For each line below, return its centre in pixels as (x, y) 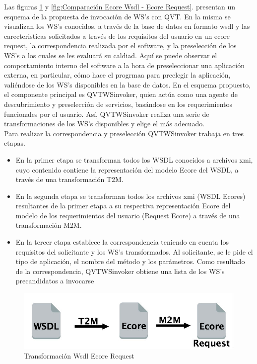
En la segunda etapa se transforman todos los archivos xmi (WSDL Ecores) (130, 196)
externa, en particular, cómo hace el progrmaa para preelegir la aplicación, (117, 75)
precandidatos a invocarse (55, 281)
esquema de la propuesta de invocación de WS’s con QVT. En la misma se (117, 16)
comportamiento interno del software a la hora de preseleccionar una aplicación (124, 65)
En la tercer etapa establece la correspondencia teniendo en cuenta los (122, 242)
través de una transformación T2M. (69, 179)
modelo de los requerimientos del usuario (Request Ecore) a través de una (128, 215)
